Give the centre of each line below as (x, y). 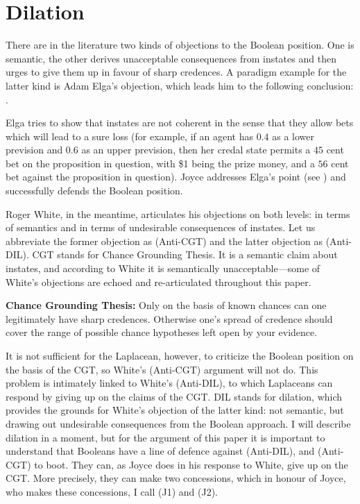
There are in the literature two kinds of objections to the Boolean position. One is (180, 45)
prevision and (34, 150)
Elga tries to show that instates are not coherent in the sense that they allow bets (180, 123)
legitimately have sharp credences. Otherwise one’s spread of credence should (169, 318)
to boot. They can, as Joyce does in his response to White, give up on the (191, 464)
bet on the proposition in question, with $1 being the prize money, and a (160, 163)
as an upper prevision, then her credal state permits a (196, 150)
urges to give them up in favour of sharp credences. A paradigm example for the (176, 72)
